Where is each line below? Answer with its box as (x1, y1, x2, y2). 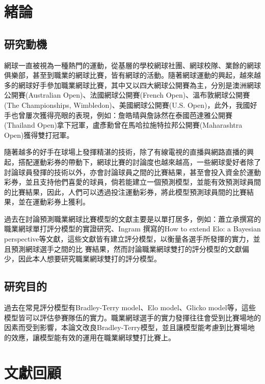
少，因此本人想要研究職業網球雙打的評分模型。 (4, 253, 161, 264)
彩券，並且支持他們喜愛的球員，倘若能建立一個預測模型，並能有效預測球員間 (4, 176, 261, 187)
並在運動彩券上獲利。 (18, 196, 90, 207)
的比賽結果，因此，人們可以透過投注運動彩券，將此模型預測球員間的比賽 (4, 186, 247, 197)
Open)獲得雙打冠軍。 (4, 129, 74, 140)
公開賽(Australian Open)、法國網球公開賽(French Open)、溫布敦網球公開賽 (4, 90, 250, 100)
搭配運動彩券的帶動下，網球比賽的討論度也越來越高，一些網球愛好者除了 (18, 156, 261, 167)
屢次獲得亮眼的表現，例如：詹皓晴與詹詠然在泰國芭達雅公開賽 (25, 109, 232, 120)
